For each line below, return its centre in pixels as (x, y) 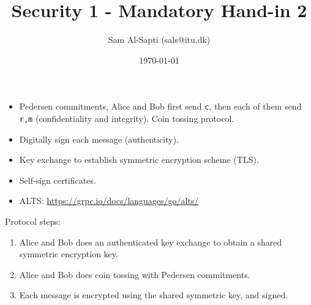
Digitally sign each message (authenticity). (99, 139)
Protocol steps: (33, 221)
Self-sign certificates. (58, 180)
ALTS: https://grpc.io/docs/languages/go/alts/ (109, 201)
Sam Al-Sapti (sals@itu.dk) (159, 40)
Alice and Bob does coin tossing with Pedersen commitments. (135, 274)
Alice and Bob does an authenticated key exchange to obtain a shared (151, 242)
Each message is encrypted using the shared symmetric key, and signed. (154, 295)
